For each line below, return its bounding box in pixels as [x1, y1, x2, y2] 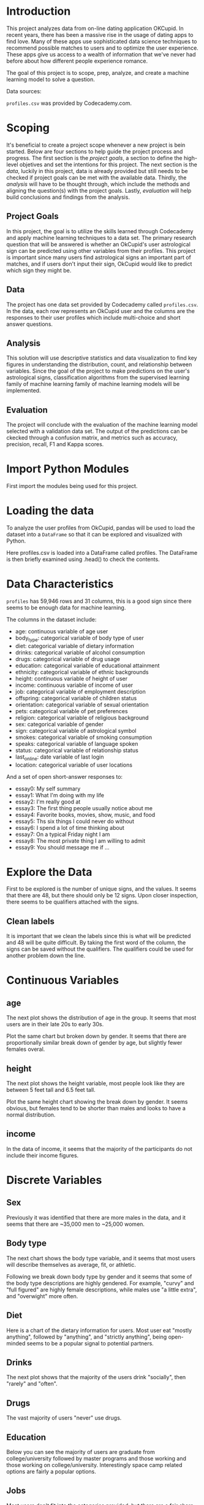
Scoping [6, 121, 50, 135]
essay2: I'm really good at [15, 798, 81, 805]
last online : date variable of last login [15, 753, 104, 762]
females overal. [6, 1045, 45, 1053]
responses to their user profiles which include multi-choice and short [6, 314, 181, 321]
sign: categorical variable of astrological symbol [15, 727, 137, 734]
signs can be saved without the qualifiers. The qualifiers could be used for [6, 945, 194, 953]
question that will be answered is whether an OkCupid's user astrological [6, 241, 191, 248]
